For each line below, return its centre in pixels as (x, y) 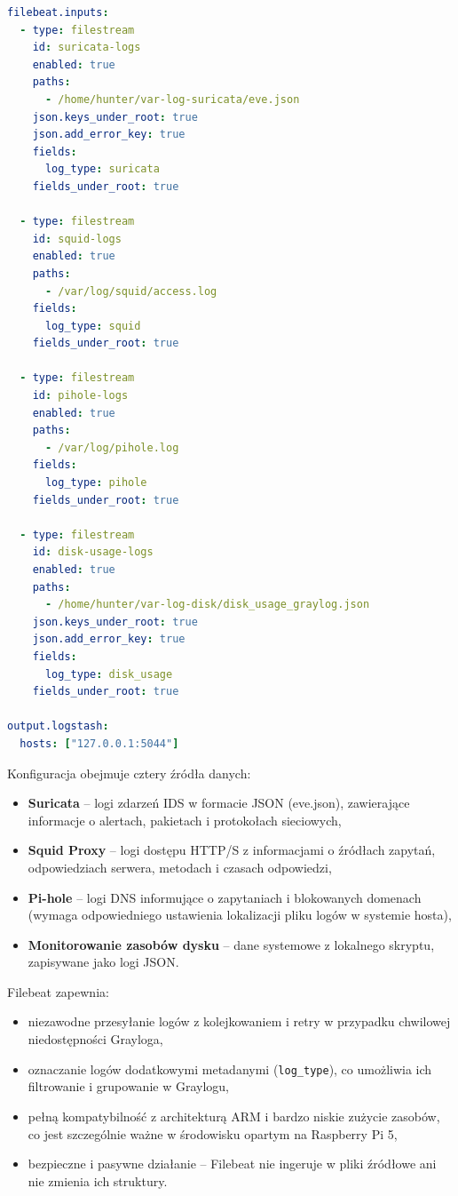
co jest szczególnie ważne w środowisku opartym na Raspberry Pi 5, (213, 1133)
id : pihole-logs (80, 396)
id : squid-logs (77, 239)
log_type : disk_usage (109, 674)
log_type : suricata (102, 169)
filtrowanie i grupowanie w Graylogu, (128, 1086)
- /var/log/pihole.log (112, 447)
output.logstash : (58, 726)
